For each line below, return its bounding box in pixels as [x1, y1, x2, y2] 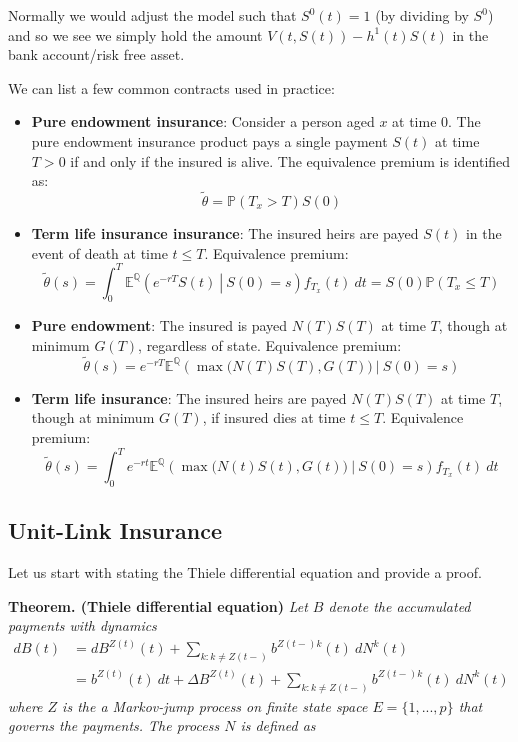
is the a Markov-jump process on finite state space [62, 695, 368, 716]
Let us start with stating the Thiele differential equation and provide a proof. [8, 562, 482, 583]
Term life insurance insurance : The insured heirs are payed [31, 222, 419, 243]
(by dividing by [375, 5, 469, 25]
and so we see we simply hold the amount [8, 24, 263, 45]
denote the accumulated [328, 595, 471, 616]
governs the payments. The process [8, 715, 220, 736]
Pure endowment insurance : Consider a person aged [31, 111, 375, 132]
